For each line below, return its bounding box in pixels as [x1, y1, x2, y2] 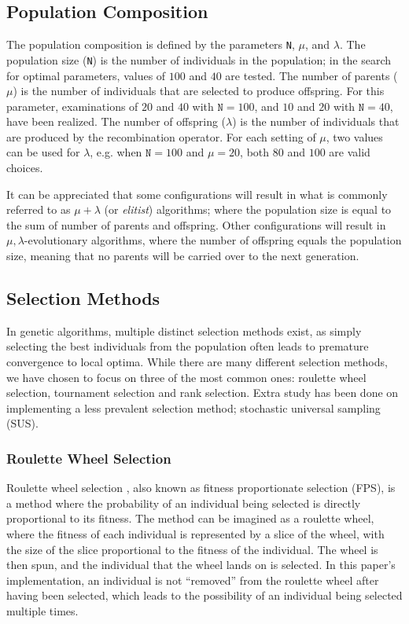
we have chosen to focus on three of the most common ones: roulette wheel [6, 369, 367, 385]
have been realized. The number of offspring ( [6, 113, 227, 130]
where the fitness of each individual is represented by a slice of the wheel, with [6, 526, 385, 541]
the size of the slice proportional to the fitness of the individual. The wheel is [6, 541, 378, 557]
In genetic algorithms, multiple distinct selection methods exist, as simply [6, 322, 362, 339]
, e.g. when [90, 144, 142, 160]
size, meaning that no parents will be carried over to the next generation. [6, 248, 359, 264]
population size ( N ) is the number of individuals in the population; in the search [6, 51, 392, 68]
